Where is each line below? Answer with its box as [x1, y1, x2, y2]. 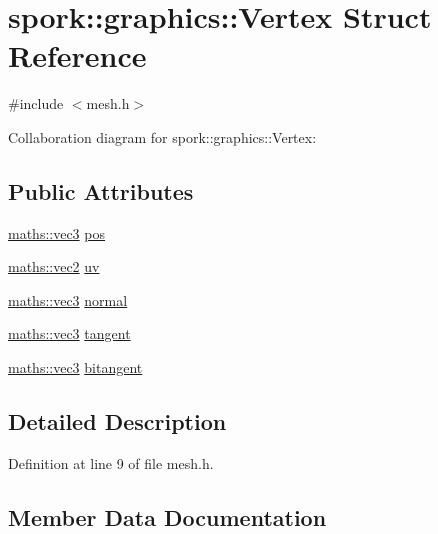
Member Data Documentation [8, 501, 327, 532]
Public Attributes [8, 175, 194, 206]
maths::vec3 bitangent [8, 357, 143, 378]
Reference [8, 35, 147, 76]
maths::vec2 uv [8, 256, 100, 277]
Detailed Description [8, 406, 227, 437]
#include [8, 93, 64, 114]
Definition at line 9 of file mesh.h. [8, 452, 214, 473]
